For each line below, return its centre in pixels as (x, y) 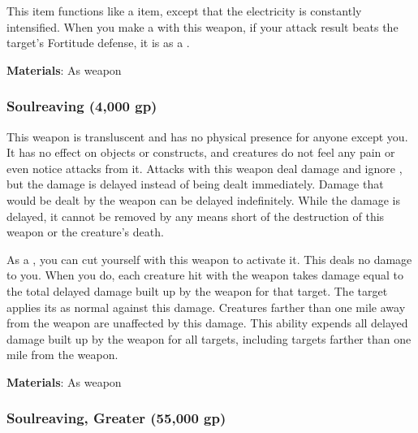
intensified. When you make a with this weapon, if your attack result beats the (203, 26)
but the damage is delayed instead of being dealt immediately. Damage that (195, 184)
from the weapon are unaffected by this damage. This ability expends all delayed (207, 323)
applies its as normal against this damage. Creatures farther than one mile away (206, 307)
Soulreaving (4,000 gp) (82, 106)
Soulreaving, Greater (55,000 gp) (116, 418)
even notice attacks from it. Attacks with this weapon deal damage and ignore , (205, 168)
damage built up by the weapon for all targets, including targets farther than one (209, 338)
